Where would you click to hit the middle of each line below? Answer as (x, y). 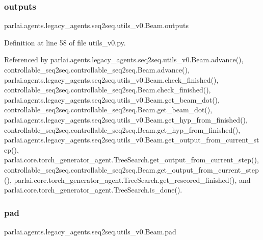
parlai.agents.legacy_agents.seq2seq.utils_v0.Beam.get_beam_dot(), (112, 99)
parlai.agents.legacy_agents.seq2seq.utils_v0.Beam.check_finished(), (111, 79)
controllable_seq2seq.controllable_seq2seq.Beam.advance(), (97, 69)
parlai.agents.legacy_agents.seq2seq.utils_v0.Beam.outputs (96, 25)
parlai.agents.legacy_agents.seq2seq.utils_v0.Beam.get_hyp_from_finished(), (126, 119)
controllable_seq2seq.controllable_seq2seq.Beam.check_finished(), (108, 90)
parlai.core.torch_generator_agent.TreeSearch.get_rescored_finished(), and (132, 179)
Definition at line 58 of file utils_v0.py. (65, 42)
